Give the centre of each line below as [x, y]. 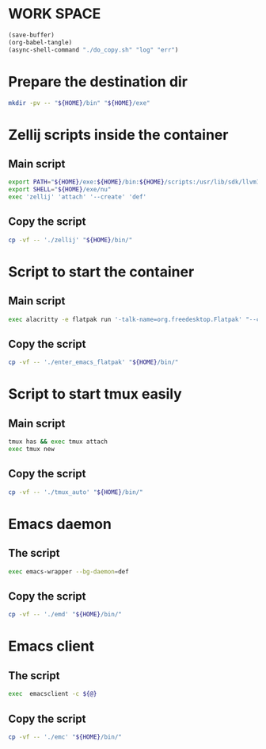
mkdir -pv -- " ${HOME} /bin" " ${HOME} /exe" [79, 103]
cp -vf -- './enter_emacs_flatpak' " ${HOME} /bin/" [93, 362]
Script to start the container [101, 272]
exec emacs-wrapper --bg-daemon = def [68, 571]
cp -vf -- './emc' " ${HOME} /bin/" [65, 737]
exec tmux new [32, 450]
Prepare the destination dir [98, 81]
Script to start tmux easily [95, 394]
